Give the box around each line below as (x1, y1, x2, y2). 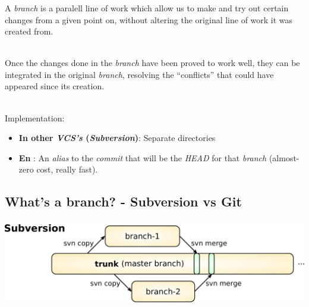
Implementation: (5, 111, 65, 124)
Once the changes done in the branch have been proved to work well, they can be (5, 57, 300, 69)
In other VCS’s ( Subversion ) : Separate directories (18, 131, 216, 144)
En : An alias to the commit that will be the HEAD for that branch (18, 151, 267, 164)
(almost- (269, 151, 299, 164)
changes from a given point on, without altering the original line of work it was (5, 13, 293, 26)
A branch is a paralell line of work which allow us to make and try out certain (5, 1, 289, 14)
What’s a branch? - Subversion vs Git (5, 192, 242, 211)
